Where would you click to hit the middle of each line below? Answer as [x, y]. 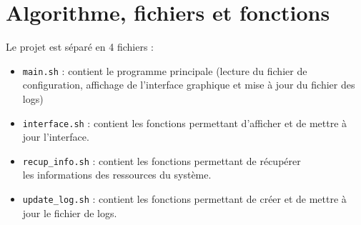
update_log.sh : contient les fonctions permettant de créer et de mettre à [184, 199]
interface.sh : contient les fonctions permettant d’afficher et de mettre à [185, 122]
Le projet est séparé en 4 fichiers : [80, 47]
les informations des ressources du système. [117, 175]
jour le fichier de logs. [70, 212]
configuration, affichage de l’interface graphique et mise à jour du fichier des [189, 85]
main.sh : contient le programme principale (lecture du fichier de [165, 70]
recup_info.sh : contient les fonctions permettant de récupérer [162, 160]
